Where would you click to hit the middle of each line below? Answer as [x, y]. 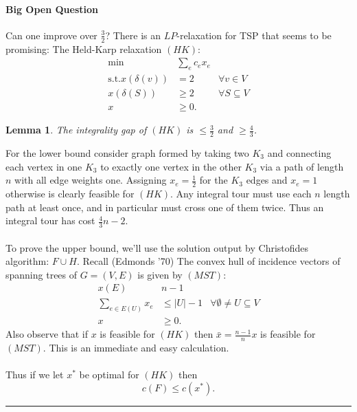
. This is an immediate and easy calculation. [136, 348]
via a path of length [302, 166]
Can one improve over [51, 35]
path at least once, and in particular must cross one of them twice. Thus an [165, 207]
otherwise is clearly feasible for [70, 193]
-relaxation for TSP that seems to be [254, 35]
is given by [160, 274]
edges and [267, 180]
